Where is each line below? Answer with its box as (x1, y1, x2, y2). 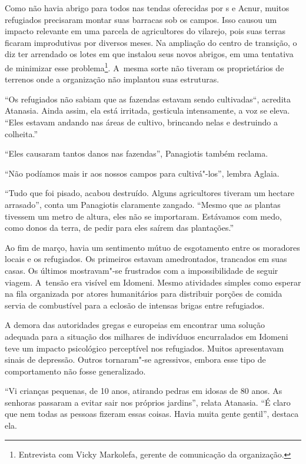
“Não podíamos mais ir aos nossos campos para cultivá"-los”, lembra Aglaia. (5, 167, 280, 179)
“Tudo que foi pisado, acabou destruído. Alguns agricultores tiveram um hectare (5, 187, 295, 199)
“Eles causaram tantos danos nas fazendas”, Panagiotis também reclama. (5, 147, 268, 160)
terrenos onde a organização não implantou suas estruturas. (5, 73, 219, 85)
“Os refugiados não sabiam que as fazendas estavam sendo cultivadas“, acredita (5, 92, 291, 105)
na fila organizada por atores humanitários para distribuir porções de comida (5, 287, 282, 300)
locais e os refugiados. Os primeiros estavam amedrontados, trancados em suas (5, 253, 287, 265)
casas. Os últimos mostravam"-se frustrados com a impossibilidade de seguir (5, 264, 278, 276)
